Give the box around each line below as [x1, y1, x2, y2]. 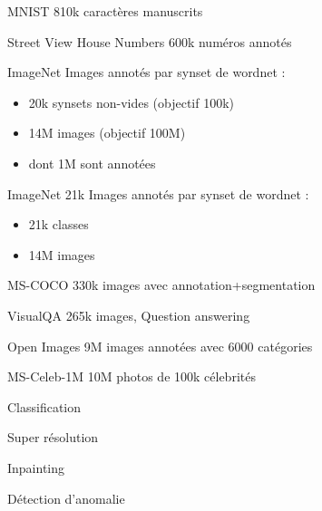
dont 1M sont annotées [28, 153, 156, 172]
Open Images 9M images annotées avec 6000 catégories [7, 336, 313, 355]
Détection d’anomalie [7, 488, 125, 507]
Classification [7, 397, 82, 416]
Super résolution [7, 428, 99, 447]
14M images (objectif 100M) [28, 123, 186, 142]
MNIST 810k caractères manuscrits [7, 2, 203, 20]
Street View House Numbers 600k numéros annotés [7, 32, 292, 51]
